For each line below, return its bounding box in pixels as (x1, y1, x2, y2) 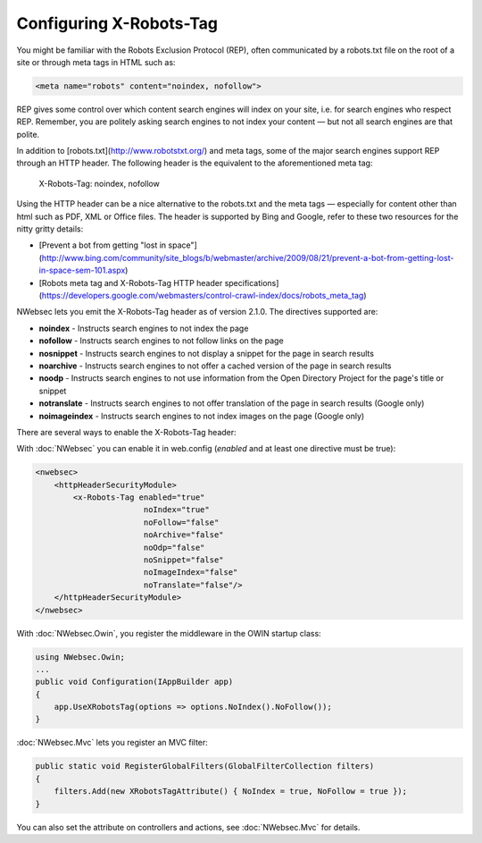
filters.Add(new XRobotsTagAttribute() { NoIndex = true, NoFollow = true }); (54, 787, 408, 797)
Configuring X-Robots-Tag (16, 13, 219, 33)
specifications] (224, 277, 279, 288)
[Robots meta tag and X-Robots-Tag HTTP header (38, 277, 223, 288)
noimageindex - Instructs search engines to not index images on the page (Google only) (38, 410, 365, 421)
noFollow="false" (143, 517, 220, 527)
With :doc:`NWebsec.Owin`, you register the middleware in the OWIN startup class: (16, 628, 321, 638)
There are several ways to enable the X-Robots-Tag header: (16, 426, 237, 437)
